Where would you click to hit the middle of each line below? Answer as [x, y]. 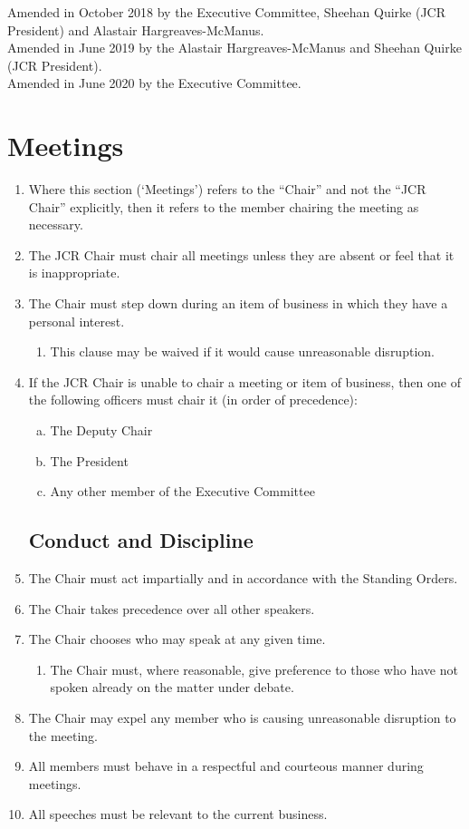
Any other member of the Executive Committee [182, 491]
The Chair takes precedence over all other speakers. [172, 608]
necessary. [56, 224]
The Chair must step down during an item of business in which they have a [238, 303]
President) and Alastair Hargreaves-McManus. [136, 29]
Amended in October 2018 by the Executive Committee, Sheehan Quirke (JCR [227, 12]
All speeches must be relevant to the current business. [178, 814]
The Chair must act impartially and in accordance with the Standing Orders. [243, 578]
